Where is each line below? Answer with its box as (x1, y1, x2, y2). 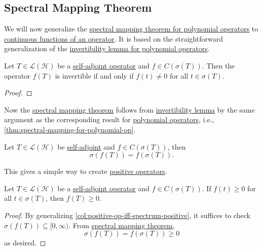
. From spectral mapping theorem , (68, 220, 175, 230)
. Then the (202, 60, 235, 70)
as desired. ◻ (4, 237, 46, 248)
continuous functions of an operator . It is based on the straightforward (4, 33, 223, 44)
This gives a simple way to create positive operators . (4, 166, 167, 176)
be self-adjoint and (57, 141, 115, 152)
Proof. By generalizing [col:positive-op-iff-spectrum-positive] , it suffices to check (4, 209, 250, 220)
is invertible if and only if (55, 70, 134, 81)
